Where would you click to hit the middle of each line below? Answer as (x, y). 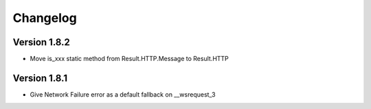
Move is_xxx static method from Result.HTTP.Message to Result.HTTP (130, 59)
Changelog (45, 18)
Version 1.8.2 (41, 42)
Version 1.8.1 (40, 78)
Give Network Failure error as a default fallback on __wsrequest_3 (123, 94)
